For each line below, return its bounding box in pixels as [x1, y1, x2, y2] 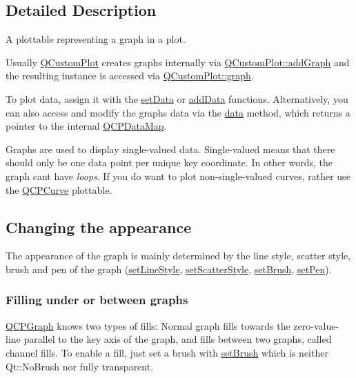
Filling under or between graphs [6, 291, 188, 308]
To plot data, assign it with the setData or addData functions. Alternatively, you [6, 91, 348, 106]
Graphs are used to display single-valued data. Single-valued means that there [6, 141, 335, 156]
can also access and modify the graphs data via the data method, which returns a [6, 105, 350, 119]
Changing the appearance [6, 216, 192, 237]
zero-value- [293, 318, 339, 332]
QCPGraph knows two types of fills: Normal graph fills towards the [6, 318, 290, 332]
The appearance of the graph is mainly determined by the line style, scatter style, [6, 248, 351, 263]
